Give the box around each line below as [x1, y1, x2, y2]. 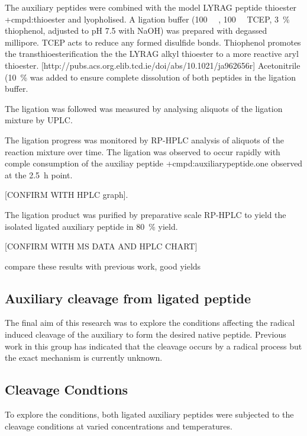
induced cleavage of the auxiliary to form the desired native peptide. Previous [5, 328, 286, 341]
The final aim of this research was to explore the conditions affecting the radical [5, 316, 295, 329]
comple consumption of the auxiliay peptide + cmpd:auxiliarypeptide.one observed [5, 157, 303, 169]
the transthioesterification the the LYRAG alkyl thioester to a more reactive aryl [5, 47, 299, 60]
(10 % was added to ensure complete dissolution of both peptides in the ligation [5, 70, 296, 83]
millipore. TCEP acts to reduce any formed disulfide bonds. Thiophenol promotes [5, 36, 301, 48]
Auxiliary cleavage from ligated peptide [5, 288, 251, 307]
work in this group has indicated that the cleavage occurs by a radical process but [5, 339, 302, 352]
